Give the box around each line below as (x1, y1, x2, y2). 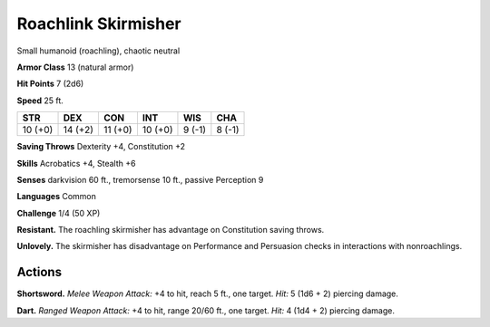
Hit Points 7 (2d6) (16, 78, 84, 90)
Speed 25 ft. (16, 95, 64, 106)
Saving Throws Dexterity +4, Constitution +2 (16, 141, 186, 152)
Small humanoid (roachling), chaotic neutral (16, 45, 181, 56)
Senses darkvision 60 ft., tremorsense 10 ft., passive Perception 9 (16, 174, 264, 185)
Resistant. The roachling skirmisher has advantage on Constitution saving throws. (16, 225, 325, 236)
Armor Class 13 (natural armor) (16, 62, 134, 72)
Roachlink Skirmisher (16, 14, 181, 34)
